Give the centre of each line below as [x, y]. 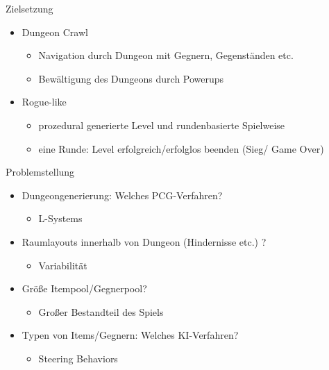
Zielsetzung [29, 8]
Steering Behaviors [78, 358]
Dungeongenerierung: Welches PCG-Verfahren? [122, 195]
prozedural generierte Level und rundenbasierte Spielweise [162, 125]
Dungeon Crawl [55, 32]
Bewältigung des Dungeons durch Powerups [131, 78]
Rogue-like [44, 102]
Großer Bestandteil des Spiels [101, 311]
